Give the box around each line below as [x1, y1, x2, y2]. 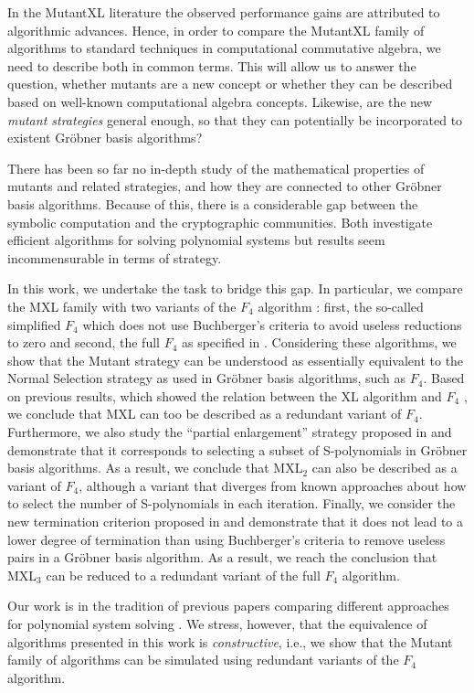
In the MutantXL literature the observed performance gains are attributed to [7, 3, 440, 21]
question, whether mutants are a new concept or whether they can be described [7, 74, 453, 93]
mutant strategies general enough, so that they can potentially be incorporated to [7, 110, 463, 129]
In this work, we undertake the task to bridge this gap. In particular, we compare [7, 279, 463, 298]
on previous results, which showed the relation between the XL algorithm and [7, 386, 442, 405]
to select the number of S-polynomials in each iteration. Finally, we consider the [7, 494, 456, 513]
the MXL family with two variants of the [7, 296, 237, 315]
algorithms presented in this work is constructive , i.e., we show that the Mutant [7, 632, 453, 651]
